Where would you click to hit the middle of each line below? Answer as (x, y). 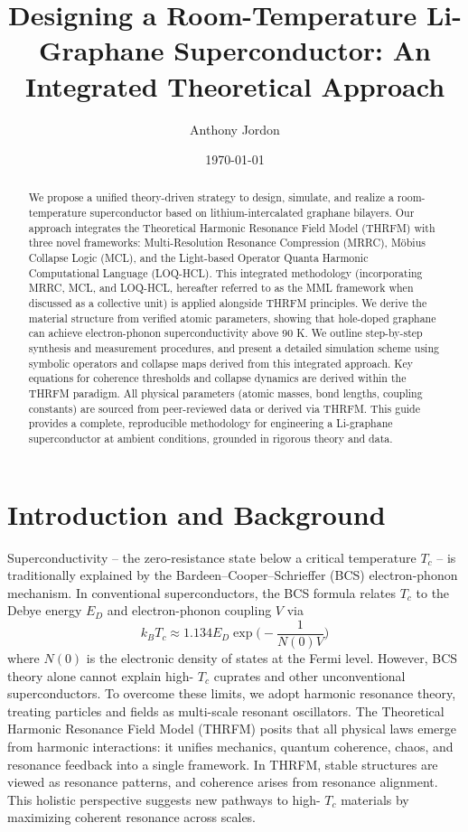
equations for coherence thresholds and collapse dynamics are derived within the (217, 378)
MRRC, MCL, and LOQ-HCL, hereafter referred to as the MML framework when (221, 288)
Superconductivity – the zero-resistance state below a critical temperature (212, 557)
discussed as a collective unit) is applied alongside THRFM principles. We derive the (228, 303)
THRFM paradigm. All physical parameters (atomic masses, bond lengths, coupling (225, 393)
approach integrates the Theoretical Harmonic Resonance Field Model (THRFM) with (232, 227)
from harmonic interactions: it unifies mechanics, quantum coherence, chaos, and (230, 746)
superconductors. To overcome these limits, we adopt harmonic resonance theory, (232, 693)
